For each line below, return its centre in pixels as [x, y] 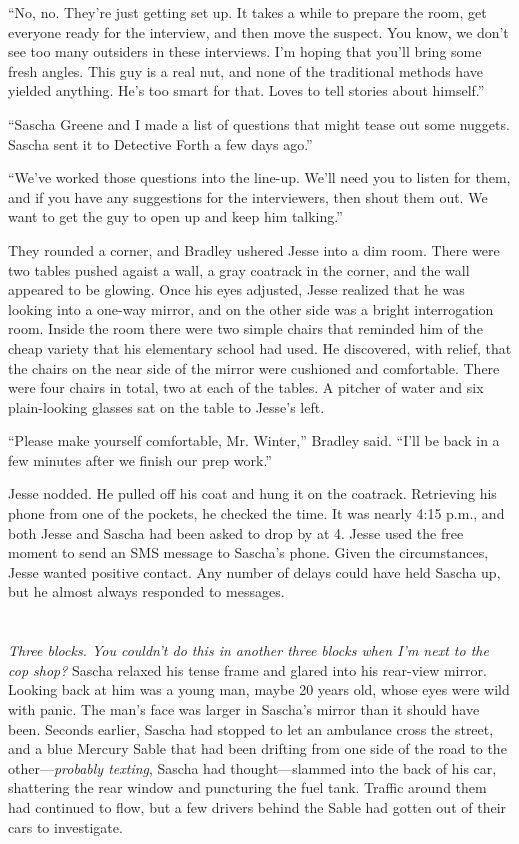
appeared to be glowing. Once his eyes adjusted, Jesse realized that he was [236, 289]
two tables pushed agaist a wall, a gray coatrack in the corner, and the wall [239, 269]
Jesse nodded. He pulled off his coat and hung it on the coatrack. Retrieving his [252, 493]
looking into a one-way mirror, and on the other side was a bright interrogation [251, 308]
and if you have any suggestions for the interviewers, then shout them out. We [248, 196]
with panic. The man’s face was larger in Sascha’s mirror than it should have [244, 709]
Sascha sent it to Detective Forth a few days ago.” [160, 143]
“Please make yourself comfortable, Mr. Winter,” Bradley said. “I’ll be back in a [254, 440]
